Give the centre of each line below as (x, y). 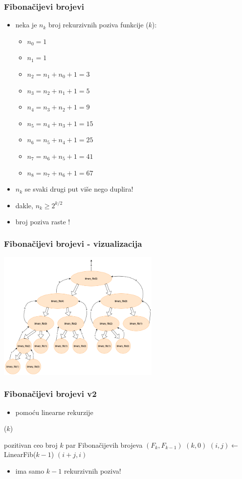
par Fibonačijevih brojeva (104, 445)
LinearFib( (20, 454)
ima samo (30, 471)
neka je (26, 25)
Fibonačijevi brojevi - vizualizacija (73, 243)
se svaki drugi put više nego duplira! (79, 189)
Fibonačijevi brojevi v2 (50, 394)
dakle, (24, 205)
